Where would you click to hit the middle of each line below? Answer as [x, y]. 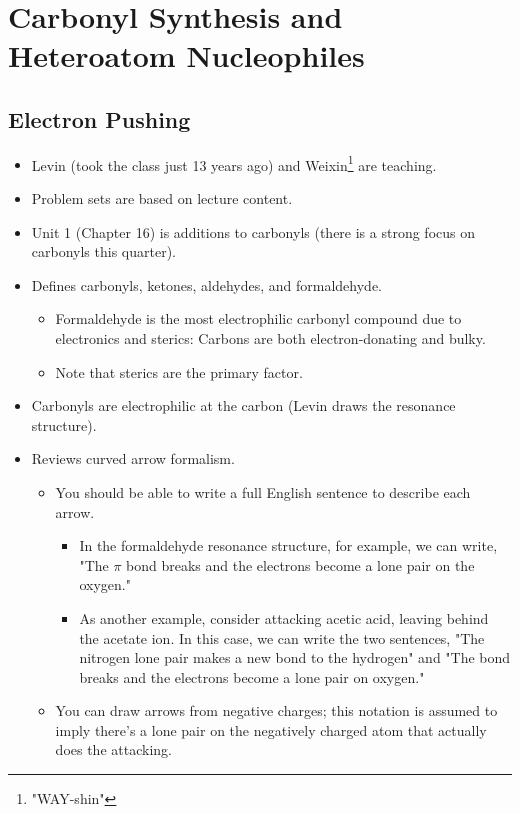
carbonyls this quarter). [103, 251]
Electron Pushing [99, 118]
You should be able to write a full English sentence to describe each [263, 491]
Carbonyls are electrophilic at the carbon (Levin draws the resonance [243, 405]
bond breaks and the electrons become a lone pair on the [300, 564]
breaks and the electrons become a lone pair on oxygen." [252, 676]
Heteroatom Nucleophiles [186, 55]
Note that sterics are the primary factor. [179, 371]
